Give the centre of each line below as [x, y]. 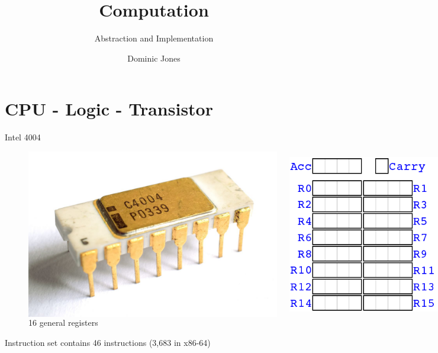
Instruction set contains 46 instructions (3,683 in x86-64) [108, 342]
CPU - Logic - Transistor [109, 109]
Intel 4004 [23, 137]
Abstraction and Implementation [154, 38]
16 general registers [63, 322]
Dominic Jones [154, 58]
